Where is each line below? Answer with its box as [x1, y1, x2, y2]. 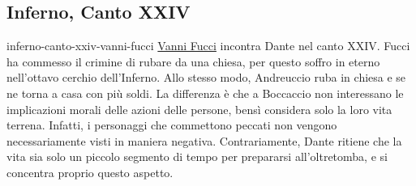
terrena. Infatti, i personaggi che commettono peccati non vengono [6, 116, 337, 133]
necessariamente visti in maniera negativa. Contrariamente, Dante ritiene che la [6, 132, 402, 149]
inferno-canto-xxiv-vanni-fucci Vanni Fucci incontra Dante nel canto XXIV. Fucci [6, 37, 410, 54]
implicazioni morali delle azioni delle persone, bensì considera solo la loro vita [6, 100, 392, 117]
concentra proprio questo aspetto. [6, 163, 174, 180]
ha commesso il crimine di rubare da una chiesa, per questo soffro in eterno [6, 53, 380, 70]
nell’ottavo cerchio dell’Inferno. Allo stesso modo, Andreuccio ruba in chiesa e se [6, 69, 406, 86]
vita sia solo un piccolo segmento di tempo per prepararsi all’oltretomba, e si [6, 148, 388, 165]
